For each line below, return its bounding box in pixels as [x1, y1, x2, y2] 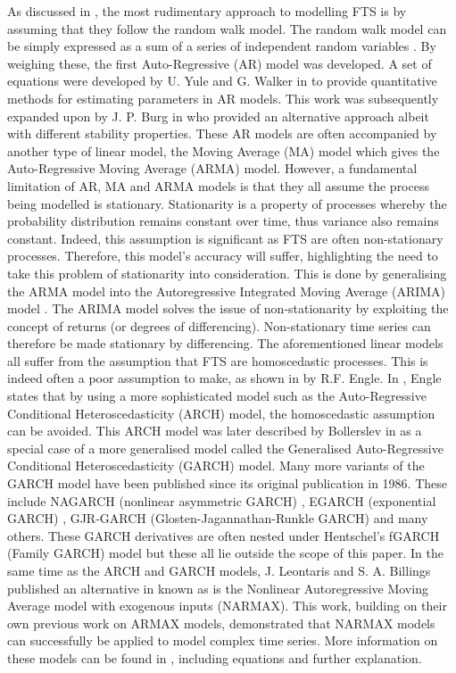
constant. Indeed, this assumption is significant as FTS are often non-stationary [7, 228, 444, 247]
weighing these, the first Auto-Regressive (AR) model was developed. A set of [7, 54, 432, 72]
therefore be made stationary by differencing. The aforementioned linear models [7, 334, 444, 353]
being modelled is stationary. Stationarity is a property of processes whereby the [7, 194, 447, 212]
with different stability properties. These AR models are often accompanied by [7, 124, 437, 143]
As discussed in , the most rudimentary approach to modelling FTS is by [7, 2, 407, 20]
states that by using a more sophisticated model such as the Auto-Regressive [7, 386, 427, 405]
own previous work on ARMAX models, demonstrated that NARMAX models [7, 613, 435, 632]
